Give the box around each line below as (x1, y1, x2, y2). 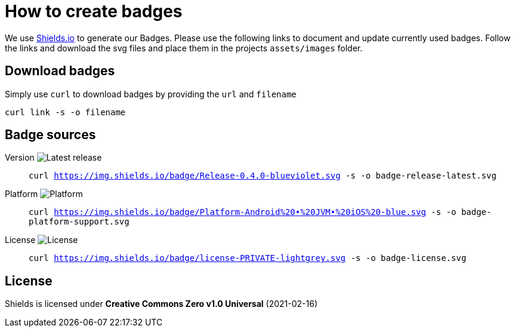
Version (5, 152, 35, 163)
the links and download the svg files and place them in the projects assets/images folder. (5, 42, 363, 53)
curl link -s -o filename (5, 107, 126, 117)
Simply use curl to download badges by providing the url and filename (5, 88, 297, 99)
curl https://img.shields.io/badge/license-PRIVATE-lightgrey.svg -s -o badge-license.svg (29, 253, 467, 263)
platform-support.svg (29, 217, 129, 227)
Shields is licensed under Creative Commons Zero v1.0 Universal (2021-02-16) (5, 299, 318, 309)
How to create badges (5, 1, 183, 21)
